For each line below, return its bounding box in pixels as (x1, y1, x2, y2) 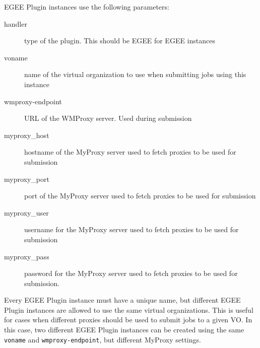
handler (4, 18, 27, 29)
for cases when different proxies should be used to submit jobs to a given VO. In (4, 314, 252, 325)
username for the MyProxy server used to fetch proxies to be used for (24, 224, 239, 235)
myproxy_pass (4, 251, 49, 261)
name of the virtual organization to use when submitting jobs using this (24, 69, 246, 80)
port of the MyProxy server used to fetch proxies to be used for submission (24, 190, 256, 201)
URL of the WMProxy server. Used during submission (24, 113, 192, 123)
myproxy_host (4, 129, 49, 140)
